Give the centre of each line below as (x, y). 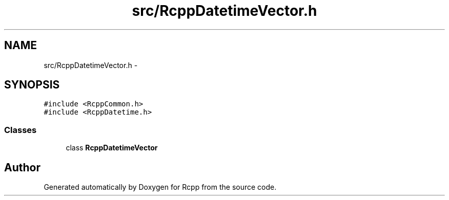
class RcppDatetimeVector (112, 148)
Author (22, 167)
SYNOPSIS (32, 85)
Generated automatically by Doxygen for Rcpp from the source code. (160, 187)
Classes (21, 130)
